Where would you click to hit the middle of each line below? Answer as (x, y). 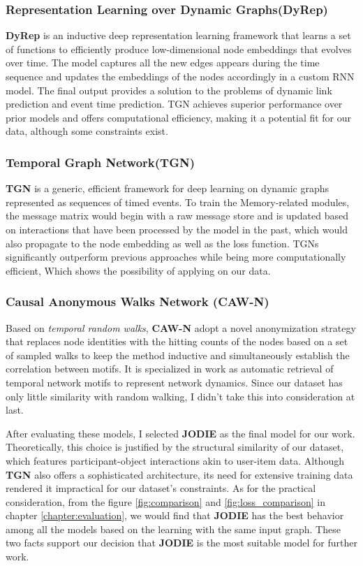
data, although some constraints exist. (87, 131)
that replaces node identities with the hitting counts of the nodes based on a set (177, 341)
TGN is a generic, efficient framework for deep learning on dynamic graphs (168, 188)
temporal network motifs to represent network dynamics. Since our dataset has (174, 382)
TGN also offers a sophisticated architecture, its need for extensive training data (179, 474)
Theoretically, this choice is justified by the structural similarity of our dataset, (175, 447)
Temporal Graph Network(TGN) (100, 162)
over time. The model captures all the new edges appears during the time (163, 63)
